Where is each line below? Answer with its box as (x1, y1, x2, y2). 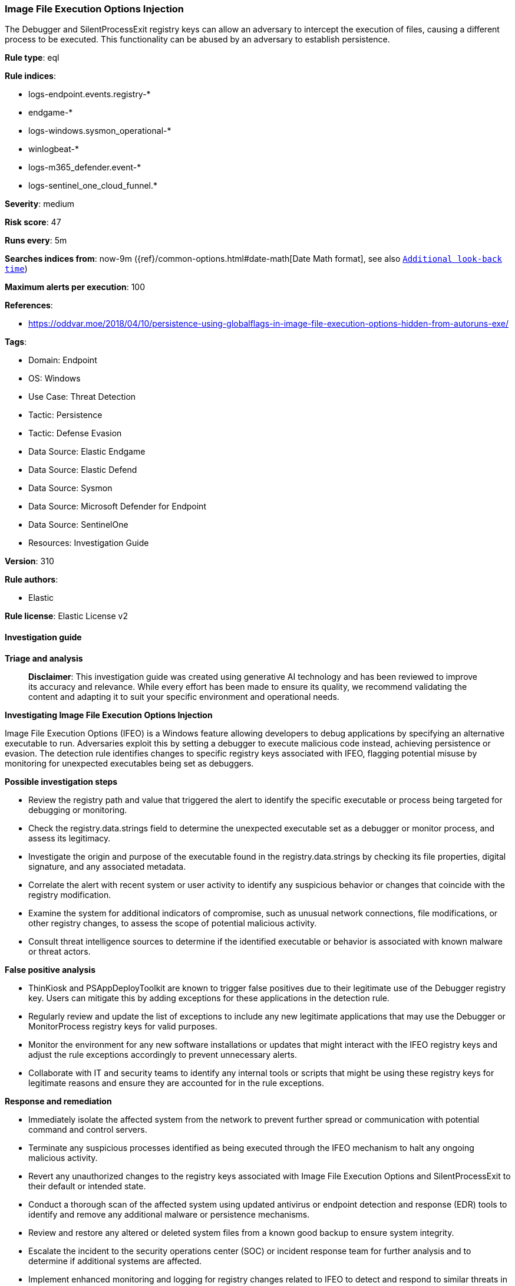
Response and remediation (5, 1096, 112, 1106)
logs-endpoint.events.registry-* (28, 89, 151, 100)
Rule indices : (5, 71, 56, 81)
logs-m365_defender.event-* (28, 162, 141, 173)
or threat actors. (28, 946, 91, 956)
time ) (5, 264, 28, 274)
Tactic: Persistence (28, 410, 103, 420)
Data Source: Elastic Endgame (28, 446, 146, 457)
